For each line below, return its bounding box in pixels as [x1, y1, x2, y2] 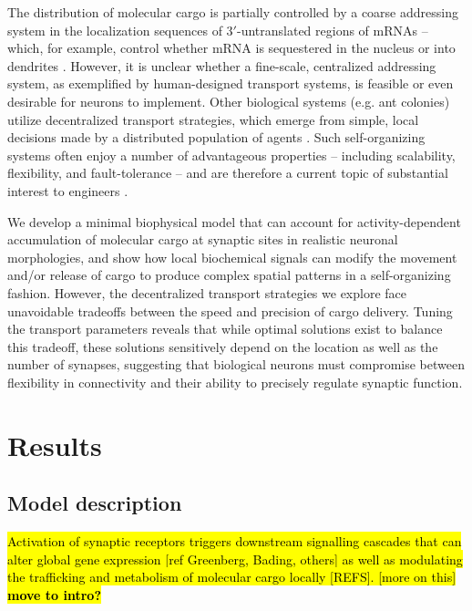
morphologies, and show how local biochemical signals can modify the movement [7, 247, 457, 266]
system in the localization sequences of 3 [7, 20, 233, 39]
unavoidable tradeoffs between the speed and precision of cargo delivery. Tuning [7, 301, 453, 320]
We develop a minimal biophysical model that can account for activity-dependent [7, 212, 461, 231]
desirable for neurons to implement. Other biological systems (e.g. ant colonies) [7, 91, 450, 110]
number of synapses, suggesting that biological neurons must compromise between [7, 355, 465, 374]
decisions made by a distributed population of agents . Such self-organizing [7, 128, 426, 147]
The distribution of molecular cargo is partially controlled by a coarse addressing [7, 3, 458, 21]
